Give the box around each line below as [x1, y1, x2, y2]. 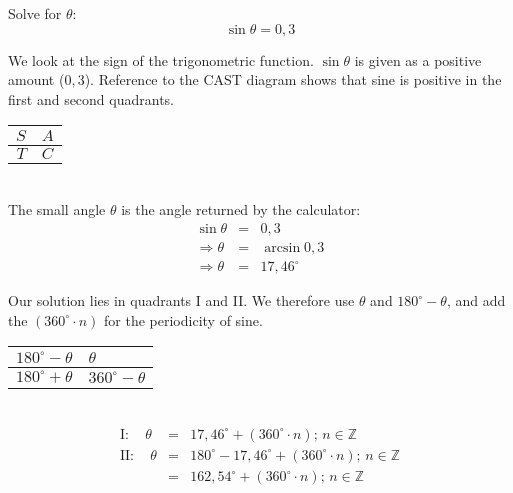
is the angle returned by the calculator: [121, 198, 361, 219]
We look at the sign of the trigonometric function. [8, 49, 314, 70]
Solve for [8, 3, 62, 23]
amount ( [8, 69, 65, 90]
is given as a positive [354, 49, 482, 70]
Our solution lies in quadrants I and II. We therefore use [8, 290, 355, 311]
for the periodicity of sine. [104, 309, 263, 330]
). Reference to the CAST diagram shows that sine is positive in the [84, 69, 502, 90]
